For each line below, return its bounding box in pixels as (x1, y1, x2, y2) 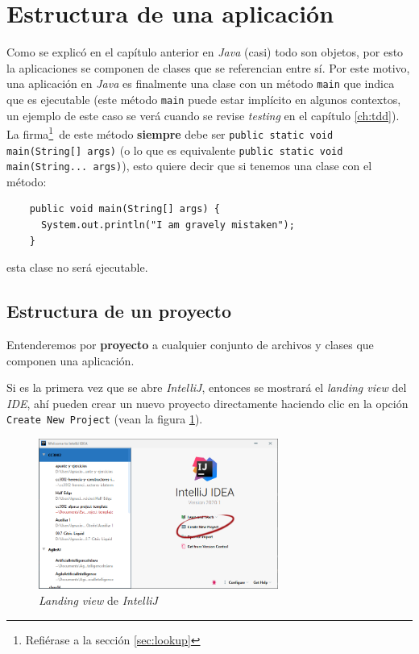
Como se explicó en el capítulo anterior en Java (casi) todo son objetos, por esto (6, 44, 404, 60)
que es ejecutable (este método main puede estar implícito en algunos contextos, (6, 90, 401, 107)
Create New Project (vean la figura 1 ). (6, 410, 203, 427)
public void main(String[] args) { (29, 203, 220, 215)
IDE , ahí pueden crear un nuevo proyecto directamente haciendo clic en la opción (6, 394, 409, 411)
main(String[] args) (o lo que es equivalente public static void (6, 141, 343, 158)
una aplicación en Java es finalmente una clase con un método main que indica (6, 75, 395, 92)
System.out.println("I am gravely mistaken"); (40, 219, 295, 231)
